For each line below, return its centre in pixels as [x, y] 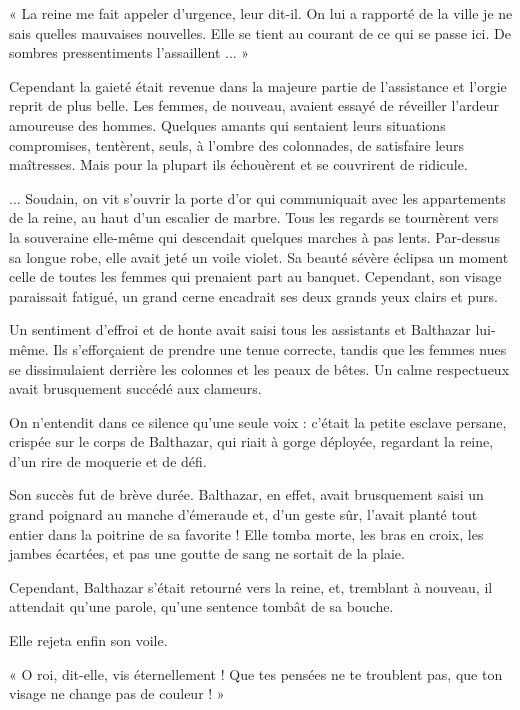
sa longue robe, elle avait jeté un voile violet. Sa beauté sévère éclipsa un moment [259, 256]
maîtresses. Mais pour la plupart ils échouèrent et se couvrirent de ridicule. [238, 164]
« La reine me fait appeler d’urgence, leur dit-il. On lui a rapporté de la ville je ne [261, 13]
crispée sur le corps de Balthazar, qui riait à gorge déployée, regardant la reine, [251, 441]
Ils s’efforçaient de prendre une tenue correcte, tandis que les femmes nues [280, 348]
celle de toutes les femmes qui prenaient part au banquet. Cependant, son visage [255, 276]
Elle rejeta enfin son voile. [88, 640]
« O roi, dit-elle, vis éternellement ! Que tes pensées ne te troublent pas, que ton [256, 673]
